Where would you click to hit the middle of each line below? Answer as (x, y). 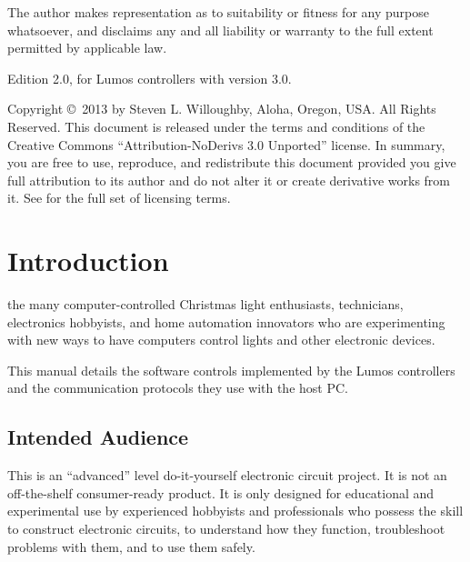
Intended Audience (98, 437)
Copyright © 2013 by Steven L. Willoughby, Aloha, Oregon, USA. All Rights (222, 109)
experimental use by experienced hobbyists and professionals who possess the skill (235, 511)
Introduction (88, 261)
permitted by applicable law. (87, 48)
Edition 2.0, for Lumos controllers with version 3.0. (150, 78)
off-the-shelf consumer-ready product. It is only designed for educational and (221, 492)
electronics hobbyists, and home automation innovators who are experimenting (226, 321)
